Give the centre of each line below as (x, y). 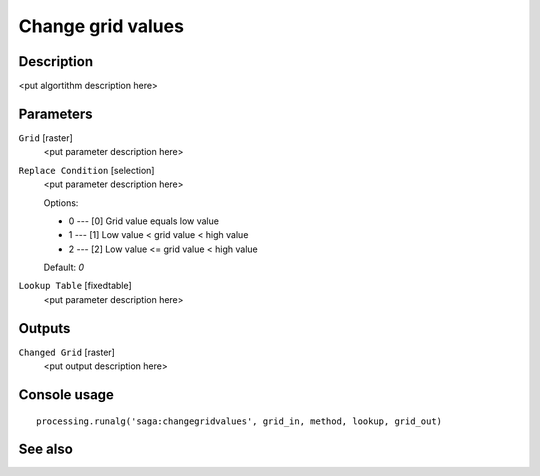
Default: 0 (64, 267)
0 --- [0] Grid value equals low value (144, 221)
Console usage (66, 394)
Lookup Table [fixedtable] (75, 286)
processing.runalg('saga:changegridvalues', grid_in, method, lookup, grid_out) (239, 421)
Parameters (55, 113)
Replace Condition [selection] (86, 170)
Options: (61, 202)
